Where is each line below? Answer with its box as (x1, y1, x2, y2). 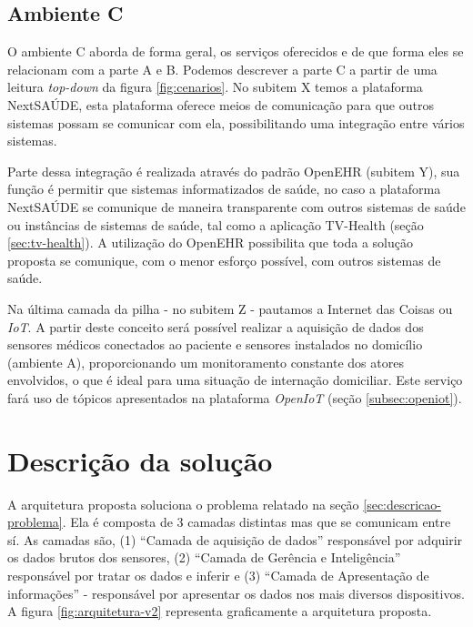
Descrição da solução (7, 441, 273, 479)
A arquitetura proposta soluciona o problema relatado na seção (7, 494, 359, 513)
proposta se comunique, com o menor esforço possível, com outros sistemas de (7, 250, 441, 269)
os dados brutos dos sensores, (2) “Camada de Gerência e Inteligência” (7, 548, 401, 567)
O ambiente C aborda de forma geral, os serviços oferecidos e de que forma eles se (7, 42, 464, 61)
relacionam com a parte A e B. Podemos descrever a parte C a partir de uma (7, 59, 438, 78)
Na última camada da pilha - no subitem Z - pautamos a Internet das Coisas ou (7, 298, 453, 318)
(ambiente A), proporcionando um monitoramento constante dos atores (7, 352, 404, 371)
